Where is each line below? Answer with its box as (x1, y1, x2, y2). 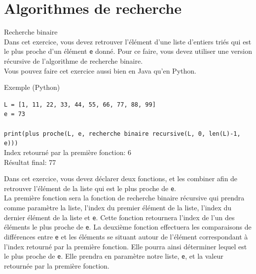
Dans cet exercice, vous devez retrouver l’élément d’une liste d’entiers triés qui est (4, 36, 252, 46)
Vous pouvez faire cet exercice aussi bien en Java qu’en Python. (4, 65, 196, 76)
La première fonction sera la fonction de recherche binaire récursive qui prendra (4, 193, 245, 203)
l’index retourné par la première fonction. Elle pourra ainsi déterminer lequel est (4, 241, 247, 251)
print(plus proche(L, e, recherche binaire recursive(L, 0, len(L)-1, (4, 130, 241, 137)
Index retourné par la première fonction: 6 (4, 147, 132, 157)
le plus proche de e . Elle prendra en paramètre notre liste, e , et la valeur (4, 251, 223, 261)
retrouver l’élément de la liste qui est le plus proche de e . (4, 183, 176, 193)
